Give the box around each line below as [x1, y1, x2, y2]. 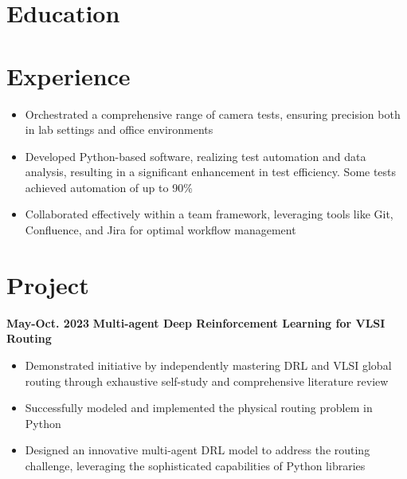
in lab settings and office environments [25, 121, 213, 138]
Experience [6, 59, 131, 92]
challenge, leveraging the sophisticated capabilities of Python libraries [25, 457, 366, 473]
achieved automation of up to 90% [25, 179, 193, 195]
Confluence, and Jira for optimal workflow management [25, 222, 296, 238]
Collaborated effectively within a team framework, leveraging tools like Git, [25, 206, 393, 222]
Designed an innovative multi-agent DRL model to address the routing [25, 442, 370, 458]
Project [6, 268, 89, 300]
